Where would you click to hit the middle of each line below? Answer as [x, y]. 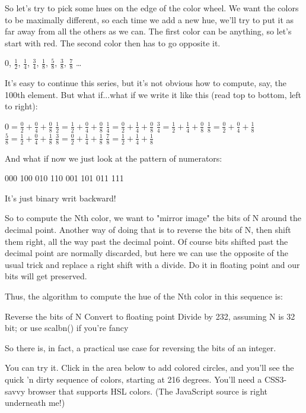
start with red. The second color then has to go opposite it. [113, 42]
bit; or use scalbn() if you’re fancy [67, 328]
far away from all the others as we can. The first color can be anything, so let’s [148, 31]
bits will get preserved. [46, 276]
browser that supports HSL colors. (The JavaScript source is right [147, 391]
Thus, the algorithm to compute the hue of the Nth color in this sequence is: [144, 296]
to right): [21, 106]
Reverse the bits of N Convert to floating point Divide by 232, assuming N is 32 [150, 316]
